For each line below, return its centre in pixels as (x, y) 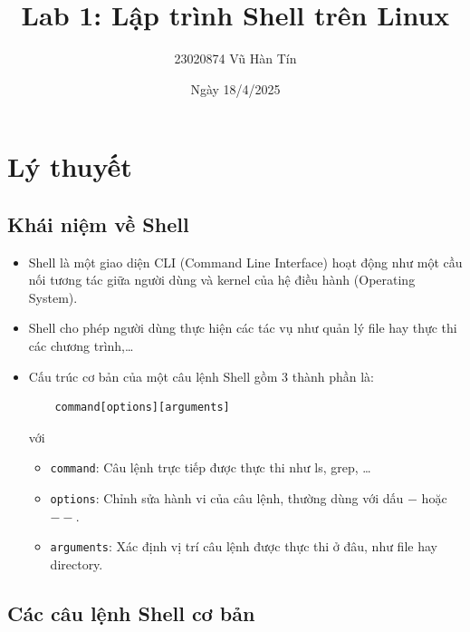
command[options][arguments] (142, 408)
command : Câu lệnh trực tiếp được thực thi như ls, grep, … (211, 467)
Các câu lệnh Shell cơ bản (131, 613)
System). (53, 297)
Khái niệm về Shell (98, 224)
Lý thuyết (70, 166)
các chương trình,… (81, 346)
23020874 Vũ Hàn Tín (235, 58)
